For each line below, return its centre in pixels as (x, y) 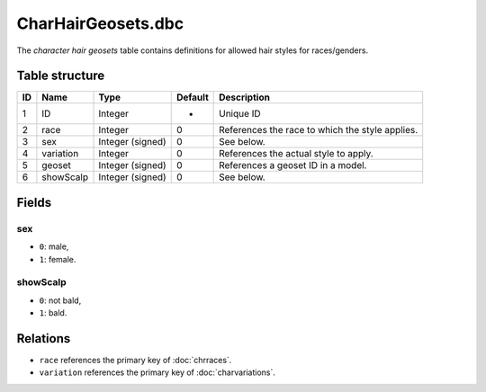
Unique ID (240, 114)
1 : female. (58, 259)
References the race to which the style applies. (319, 130)
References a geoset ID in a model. (293, 165)
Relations (44, 339)
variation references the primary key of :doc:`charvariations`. (157, 372)
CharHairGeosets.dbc (100, 23)
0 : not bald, (60, 300)
